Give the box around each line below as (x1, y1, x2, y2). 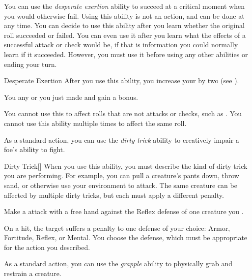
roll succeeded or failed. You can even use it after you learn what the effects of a (4, 30, 246, 40)
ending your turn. (4, 59, 57, 69)
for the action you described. (4, 242, 90, 252)
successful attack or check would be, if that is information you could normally (4, 39, 238, 50)
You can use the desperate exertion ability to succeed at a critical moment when (4, 1, 245, 11)
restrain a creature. (4, 268, 61, 279)
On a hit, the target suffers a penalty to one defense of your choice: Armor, (4, 222, 230, 233)
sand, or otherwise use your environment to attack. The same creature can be (4, 180, 237, 190)
